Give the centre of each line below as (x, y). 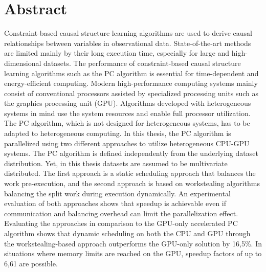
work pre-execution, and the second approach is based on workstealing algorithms (132, 183)
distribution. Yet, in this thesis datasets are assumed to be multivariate (116, 163)
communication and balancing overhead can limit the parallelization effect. (121, 213)
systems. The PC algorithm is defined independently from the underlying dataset (131, 153)
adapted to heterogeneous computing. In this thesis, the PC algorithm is (118, 133)
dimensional (23, 63)
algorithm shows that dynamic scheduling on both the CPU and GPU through (127, 233)
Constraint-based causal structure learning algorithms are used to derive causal (128, 33)
